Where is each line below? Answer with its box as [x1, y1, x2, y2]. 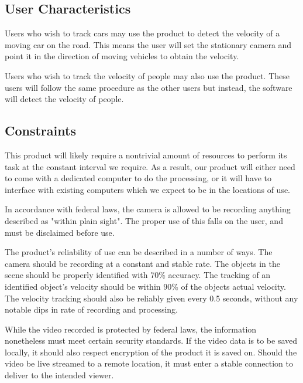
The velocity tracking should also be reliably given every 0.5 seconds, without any [5, 292, 298, 304]
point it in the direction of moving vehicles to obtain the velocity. [5, 50, 239, 62]
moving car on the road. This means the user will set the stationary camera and [5, 38, 292, 50]
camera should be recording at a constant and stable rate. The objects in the [5, 257, 281, 269]
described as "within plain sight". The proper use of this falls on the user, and [5, 214, 283, 226]
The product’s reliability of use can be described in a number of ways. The [5, 246, 273, 258]
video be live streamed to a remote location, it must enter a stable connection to [5, 357, 294, 370]
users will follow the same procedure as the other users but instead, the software [5, 81, 292, 93]
